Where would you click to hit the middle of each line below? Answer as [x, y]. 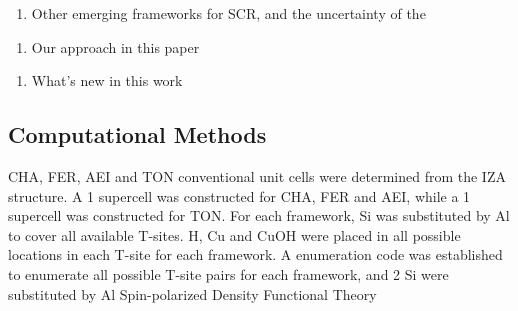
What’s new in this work [107, 80]
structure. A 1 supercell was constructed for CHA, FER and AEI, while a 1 [239, 195]
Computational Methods [137, 134]
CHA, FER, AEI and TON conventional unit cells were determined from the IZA [257, 175]
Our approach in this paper [115, 46]
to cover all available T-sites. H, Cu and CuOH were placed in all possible [234, 234]
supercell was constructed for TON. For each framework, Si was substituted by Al [259, 215]
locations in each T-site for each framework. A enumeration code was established [255, 254]
